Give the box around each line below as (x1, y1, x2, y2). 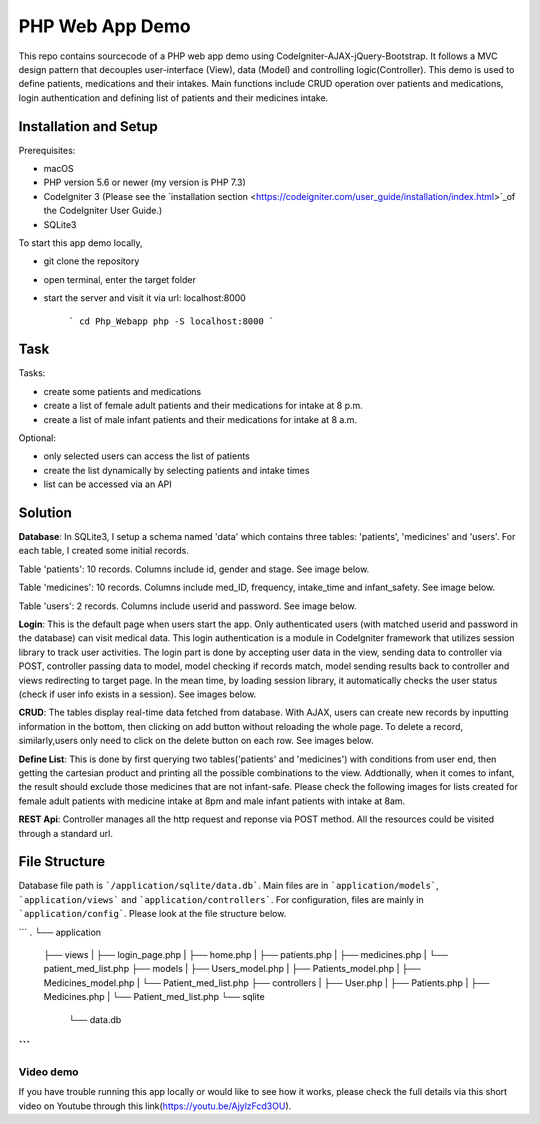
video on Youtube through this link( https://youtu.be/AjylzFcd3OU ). (18, 1100, 292, 1112)
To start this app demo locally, (18, 236, 143, 249)
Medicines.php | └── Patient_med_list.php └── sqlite (43, 991, 265, 1003)
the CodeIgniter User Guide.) (43, 205, 163, 217)
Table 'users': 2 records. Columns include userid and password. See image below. (18, 600, 357, 612)
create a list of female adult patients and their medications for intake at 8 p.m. (43, 400, 364, 412)
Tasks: (18, 367, 46, 379)
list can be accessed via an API (43, 478, 172, 490)
